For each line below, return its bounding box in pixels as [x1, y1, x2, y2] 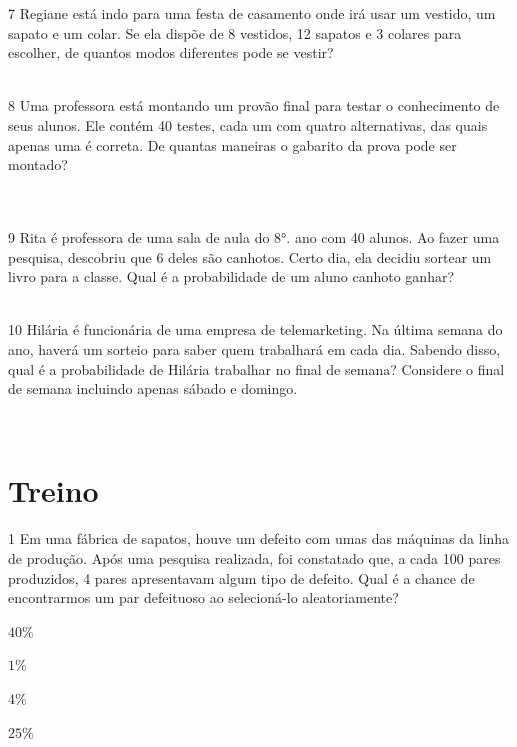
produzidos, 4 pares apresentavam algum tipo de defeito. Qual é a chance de [8, 567, 475, 588]
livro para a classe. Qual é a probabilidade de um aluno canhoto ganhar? [8, 266, 455, 287]
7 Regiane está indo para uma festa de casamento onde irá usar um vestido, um [8, 3, 496, 23]
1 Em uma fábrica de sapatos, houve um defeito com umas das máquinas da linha [8, 528, 510, 549]
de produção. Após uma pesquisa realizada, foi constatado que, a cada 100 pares [8, 548, 501, 568]
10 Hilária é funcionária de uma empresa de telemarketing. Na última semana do [8, 319, 503, 340]
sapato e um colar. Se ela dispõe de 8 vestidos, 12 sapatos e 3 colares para [8, 22, 462, 43]
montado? [8, 154, 68, 175]
